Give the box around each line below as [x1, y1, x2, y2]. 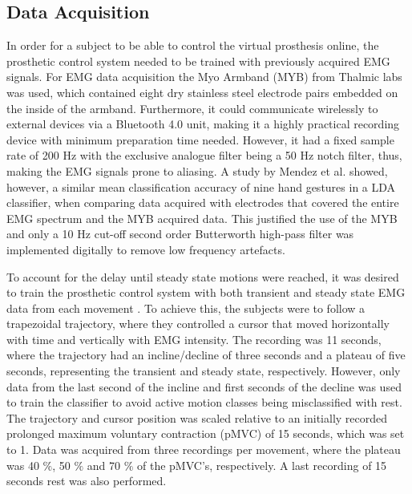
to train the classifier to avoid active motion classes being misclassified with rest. [6, 394, 402, 411]
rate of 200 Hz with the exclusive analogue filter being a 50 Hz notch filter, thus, [6, 147, 402, 164]
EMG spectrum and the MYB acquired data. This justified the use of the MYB [6, 209, 398, 226]
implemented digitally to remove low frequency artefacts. [6, 241, 285, 257]
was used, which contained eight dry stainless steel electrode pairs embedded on [6, 83, 398, 100]
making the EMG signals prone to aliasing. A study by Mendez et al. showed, [6, 162, 388, 179]
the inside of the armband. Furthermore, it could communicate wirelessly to [6, 99, 378, 116]
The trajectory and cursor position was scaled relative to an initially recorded [6, 409, 388, 426]
